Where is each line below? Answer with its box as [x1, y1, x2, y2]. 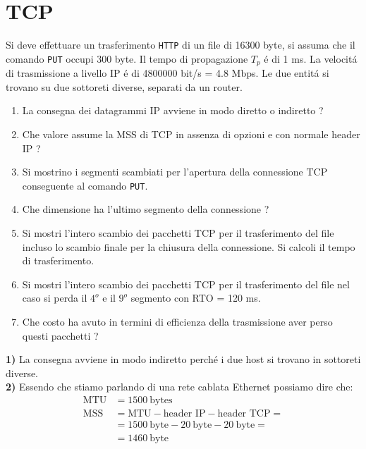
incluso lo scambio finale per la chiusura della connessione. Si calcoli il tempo [22, 239, 355, 254]
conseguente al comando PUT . [22, 178, 148, 192]
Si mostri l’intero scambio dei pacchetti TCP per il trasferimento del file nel [22, 276, 350, 291]
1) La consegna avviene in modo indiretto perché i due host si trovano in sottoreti [6, 352, 361, 367]
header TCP [217, 409, 271, 419]
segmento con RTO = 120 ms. [130, 290, 261, 305]
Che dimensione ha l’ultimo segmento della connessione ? [22, 202, 269, 216]
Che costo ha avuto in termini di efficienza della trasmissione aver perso [22, 314, 333, 329]
